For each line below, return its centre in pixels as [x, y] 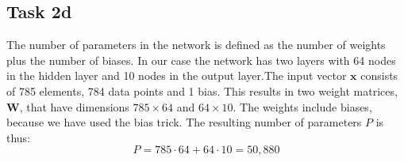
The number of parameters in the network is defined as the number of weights [196, 45]
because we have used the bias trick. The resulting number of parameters [184, 122]
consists [379, 75]
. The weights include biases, [302, 106]
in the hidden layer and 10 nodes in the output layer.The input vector [177, 75]
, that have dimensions [74, 106]
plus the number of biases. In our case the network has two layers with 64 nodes [201, 60]
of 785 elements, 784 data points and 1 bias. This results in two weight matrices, [202, 90]
